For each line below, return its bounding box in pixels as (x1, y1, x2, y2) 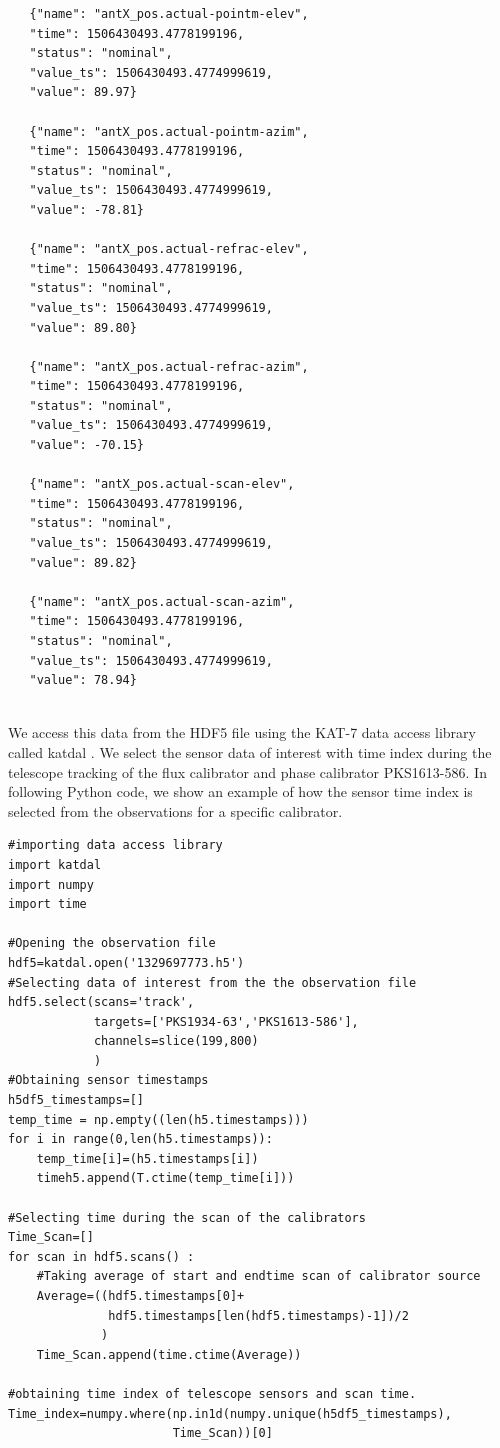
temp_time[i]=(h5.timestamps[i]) (36, 1151, 259, 1166)
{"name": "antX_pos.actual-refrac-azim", (29, 359, 309, 374)
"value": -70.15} (29, 438, 145, 453)
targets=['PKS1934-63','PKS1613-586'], (93, 1014, 359, 1029)
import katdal (8, 857, 102, 872)
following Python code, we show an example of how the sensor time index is (8, 781, 473, 802)
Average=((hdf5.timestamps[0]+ (36, 1289, 245, 1303)
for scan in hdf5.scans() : (8, 1249, 195, 1264)
